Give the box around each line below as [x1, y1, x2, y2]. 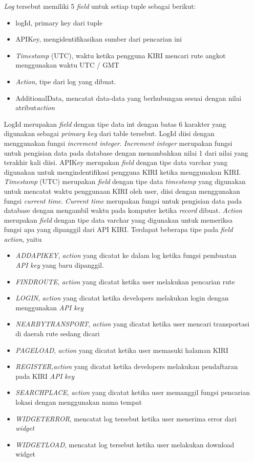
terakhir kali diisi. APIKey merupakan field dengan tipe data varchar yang [4, 157, 228, 167]
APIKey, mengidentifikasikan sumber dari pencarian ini [15, 34, 182, 44]
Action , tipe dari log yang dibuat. [15, 76, 116, 86]
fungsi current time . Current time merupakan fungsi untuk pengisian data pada [4, 195, 242, 206]
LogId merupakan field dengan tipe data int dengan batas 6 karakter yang [4, 118, 226, 129]
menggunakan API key [15, 302, 84, 312]
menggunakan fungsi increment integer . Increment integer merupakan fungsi [4, 138, 233, 148]
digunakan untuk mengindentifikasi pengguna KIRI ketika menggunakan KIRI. [4, 166, 241, 177]
